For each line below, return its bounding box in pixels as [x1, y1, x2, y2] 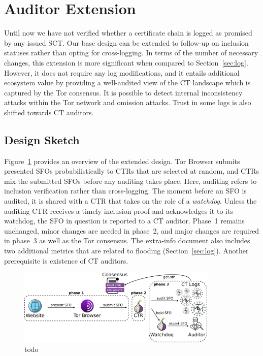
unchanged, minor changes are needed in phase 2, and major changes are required [4, 225, 259, 236]
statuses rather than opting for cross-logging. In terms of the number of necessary [4, 47, 258, 58]
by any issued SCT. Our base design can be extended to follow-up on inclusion [4, 37, 249, 48]
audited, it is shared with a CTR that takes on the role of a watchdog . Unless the [4, 196, 257, 206]
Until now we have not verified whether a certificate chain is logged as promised [4, 27, 252, 38]
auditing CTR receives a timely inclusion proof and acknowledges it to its [4, 205, 233, 216]
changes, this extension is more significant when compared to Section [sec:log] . [4, 57, 248, 68]
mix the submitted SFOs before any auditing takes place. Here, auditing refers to [4, 175, 257, 186]
